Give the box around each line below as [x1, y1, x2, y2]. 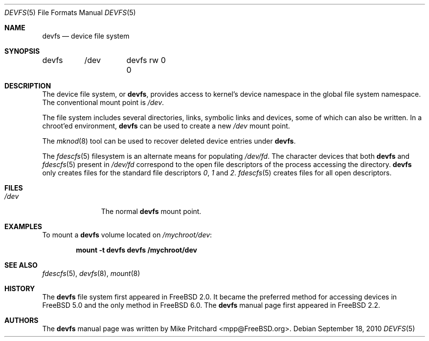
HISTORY [4, 284, 35, 293]
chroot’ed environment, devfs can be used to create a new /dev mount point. [42, 122, 290, 130]
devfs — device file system [42, 32, 130, 40]
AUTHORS [4, 316, 39, 324]
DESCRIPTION [4, 82, 51, 90]
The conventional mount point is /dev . [42, 98, 164, 107]
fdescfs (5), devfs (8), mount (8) [42, 269, 140, 277]
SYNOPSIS [4, 47, 40, 55]
